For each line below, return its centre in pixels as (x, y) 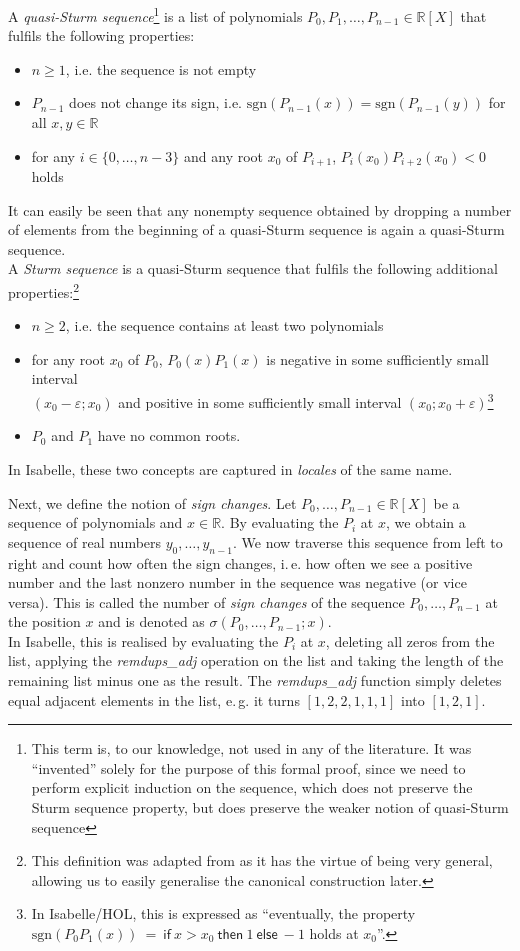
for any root (68, 358)
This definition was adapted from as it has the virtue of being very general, (262, 860)
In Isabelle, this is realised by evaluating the (143, 640)
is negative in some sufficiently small (377, 358)
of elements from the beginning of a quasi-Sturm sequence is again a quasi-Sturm (256, 229)
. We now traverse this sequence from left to (367, 541)
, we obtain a (426, 522)
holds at (334, 933)
